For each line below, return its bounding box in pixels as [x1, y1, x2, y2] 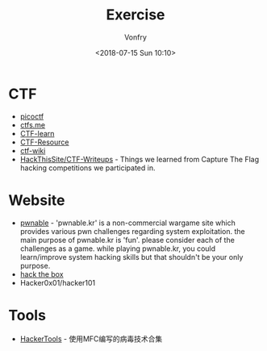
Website [8, 191, 65, 209]
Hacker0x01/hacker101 [19, 278, 96, 287]
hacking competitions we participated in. [19, 163, 156, 173]
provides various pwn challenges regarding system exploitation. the [19, 226, 245, 236]
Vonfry [123, 32, 148, 42]
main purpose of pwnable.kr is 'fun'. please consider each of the [19, 235, 236, 244]
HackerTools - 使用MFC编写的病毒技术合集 [19, 333, 163, 344]
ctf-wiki [19, 145, 46, 155]
